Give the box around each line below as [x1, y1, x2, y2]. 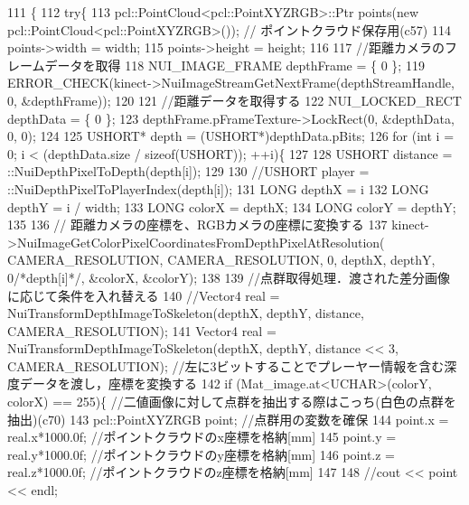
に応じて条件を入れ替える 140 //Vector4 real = [7, 285, 280, 304]
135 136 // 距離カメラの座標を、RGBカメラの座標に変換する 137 [7, 215, 388, 234]
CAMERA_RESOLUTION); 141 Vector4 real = [7, 321, 277, 340]
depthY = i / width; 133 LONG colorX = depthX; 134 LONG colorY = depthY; [7, 197, 456, 216]
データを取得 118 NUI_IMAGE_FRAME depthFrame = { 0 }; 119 [44, 55, 425, 74]
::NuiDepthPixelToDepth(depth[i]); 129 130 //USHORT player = [7, 162, 370, 181]
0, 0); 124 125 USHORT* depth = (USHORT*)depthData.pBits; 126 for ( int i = [7, 126, 455, 145]
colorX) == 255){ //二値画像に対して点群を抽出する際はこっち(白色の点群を [7, 392, 456, 411]
